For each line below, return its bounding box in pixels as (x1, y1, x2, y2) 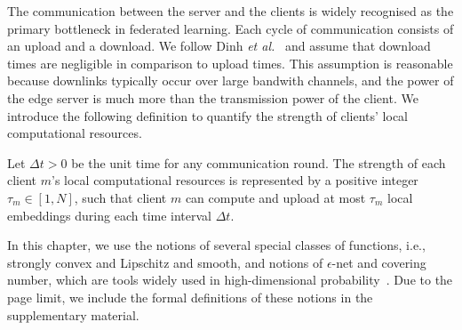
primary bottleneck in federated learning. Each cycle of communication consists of (7, 19, 454, 37)
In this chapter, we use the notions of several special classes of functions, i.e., (7, 236, 426, 254)
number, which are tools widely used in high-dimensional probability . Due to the (7, 270, 453, 289)
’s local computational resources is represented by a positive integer (52, 171, 418, 189)
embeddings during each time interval (7, 205, 211, 224)
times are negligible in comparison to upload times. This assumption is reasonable (7, 53, 453, 72)
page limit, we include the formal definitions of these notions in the (7, 287, 373, 306)
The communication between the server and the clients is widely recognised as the (7, 2, 454, 20)
